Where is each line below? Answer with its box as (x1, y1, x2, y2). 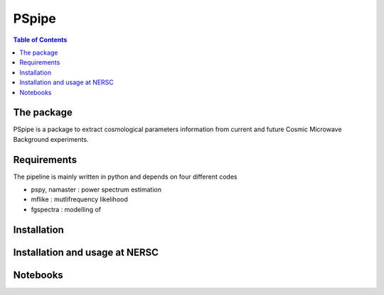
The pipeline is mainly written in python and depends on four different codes (13, 172, 238, 181)
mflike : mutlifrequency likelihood (31, 195, 128, 204)
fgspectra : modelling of (31, 205, 102, 213)
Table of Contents (13, 35, 68, 44)
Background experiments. (13, 135, 89, 143)
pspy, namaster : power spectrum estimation (31, 185, 161, 194)
